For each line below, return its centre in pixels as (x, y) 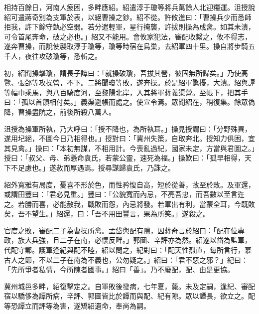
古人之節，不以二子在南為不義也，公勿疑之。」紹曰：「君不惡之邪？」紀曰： (126, 259)
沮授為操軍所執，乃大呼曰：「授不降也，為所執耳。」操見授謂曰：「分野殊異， (128, 128)
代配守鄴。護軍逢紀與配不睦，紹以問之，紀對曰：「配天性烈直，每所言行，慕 (128, 250)
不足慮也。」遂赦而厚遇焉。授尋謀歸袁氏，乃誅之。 (93, 167)
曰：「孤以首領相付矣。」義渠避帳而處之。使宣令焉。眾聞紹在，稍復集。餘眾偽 (129, 102)
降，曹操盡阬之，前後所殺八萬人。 (60, 111)
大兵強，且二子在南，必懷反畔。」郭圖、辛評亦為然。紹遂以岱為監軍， (138, 240)
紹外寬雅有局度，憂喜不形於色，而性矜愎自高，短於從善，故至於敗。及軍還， (129, 184)
